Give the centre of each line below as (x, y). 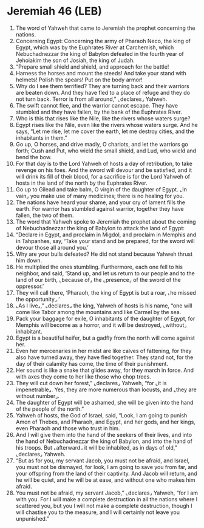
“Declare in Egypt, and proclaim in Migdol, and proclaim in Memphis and (106, 235)
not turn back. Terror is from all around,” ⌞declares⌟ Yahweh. (91, 99)
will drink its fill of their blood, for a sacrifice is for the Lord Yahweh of (103, 176)
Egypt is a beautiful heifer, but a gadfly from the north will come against (105, 338)
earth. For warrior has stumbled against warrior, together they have (100, 208)
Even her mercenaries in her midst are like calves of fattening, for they (104, 351)
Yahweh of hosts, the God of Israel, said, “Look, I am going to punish (101, 415)
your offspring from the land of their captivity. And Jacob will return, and (106, 473)
